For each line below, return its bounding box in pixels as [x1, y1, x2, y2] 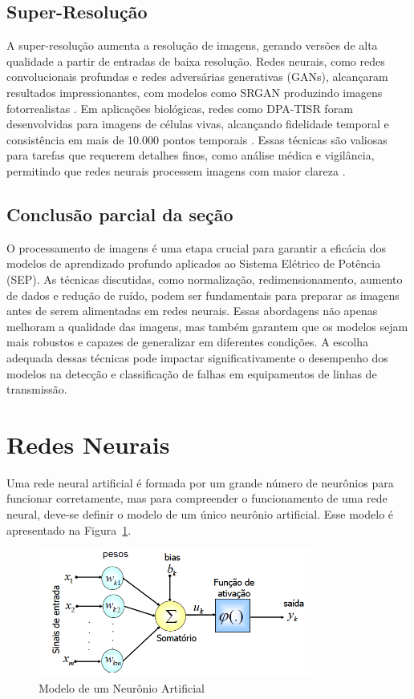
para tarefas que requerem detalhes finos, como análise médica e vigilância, [6, 147, 375, 164]
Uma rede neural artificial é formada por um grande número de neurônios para [6, 474, 394, 491]
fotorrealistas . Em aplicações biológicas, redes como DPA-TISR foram [6, 99, 353, 116]
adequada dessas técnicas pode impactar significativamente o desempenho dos [6, 349, 388, 366]
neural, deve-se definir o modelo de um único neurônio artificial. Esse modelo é [6, 506, 394, 522]
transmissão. [6, 381, 67, 398]
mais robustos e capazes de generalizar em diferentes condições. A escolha [6, 333, 368, 350]
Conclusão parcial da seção [6, 201, 233, 226]
